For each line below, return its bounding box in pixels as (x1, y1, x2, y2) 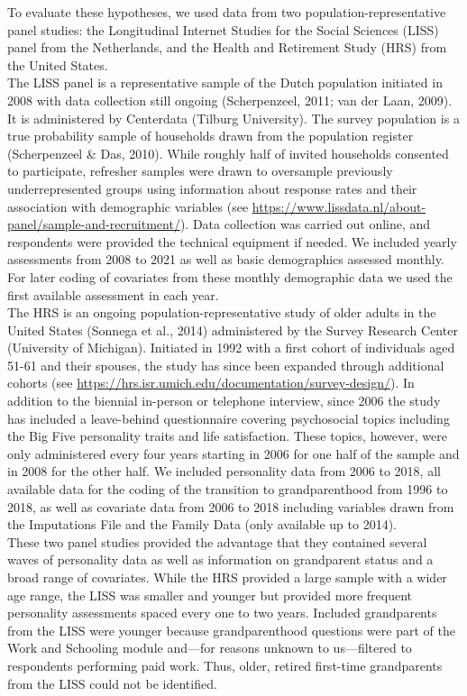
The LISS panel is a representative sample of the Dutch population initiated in (7, 73, 443, 92)
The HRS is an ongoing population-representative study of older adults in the (7, 303, 436, 322)
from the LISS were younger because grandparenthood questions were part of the (7, 620, 455, 639)
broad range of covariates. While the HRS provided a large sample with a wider (7, 568, 447, 586)
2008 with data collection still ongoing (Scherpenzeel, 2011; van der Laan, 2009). (7, 90, 453, 109)
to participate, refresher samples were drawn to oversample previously (7, 161, 393, 180)
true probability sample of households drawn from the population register (7, 126, 414, 145)
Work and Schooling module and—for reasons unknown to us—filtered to (7, 638, 412, 657)
